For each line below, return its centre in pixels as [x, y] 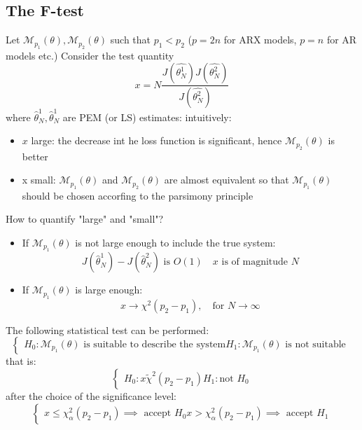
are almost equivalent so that [227, 180]
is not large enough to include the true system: [175, 242]
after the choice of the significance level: [91, 395]
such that [131, 40]
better [35, 156]
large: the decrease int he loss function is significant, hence [156, 140]
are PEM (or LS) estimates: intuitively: [147, 117]
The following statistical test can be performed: [107, 330]
